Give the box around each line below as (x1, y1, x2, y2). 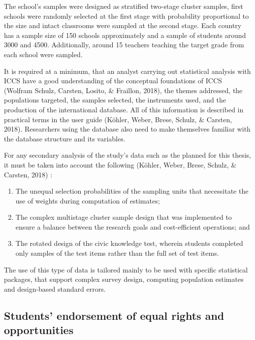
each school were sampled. (4, 49, 83, 59)
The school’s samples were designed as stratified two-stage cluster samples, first (4, 1, 243, 11)
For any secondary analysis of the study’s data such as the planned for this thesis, (4, 150, 251, 160)
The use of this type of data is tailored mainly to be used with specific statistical (4, 264, 248, 274)
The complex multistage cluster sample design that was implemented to (15, 212, 232, 222)
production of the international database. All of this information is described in (4, 104, 244, 114)
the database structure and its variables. (4, 133, 126, 143)
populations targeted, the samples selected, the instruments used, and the (4, 95, 226, 105)
